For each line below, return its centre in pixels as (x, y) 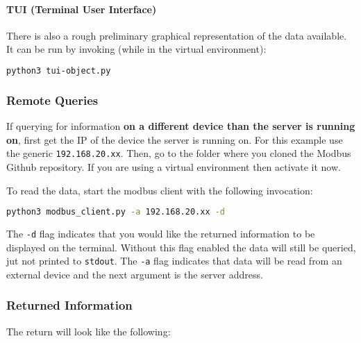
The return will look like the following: (89, 331)
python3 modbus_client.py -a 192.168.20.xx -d (116, 212)
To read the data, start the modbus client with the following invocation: (160, 190)
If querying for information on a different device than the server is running (181, 126)
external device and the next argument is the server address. (135, 274)
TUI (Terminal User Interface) (82, 9)
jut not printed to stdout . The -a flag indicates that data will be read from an (174, 261)
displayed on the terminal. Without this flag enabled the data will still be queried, (181, 247)
